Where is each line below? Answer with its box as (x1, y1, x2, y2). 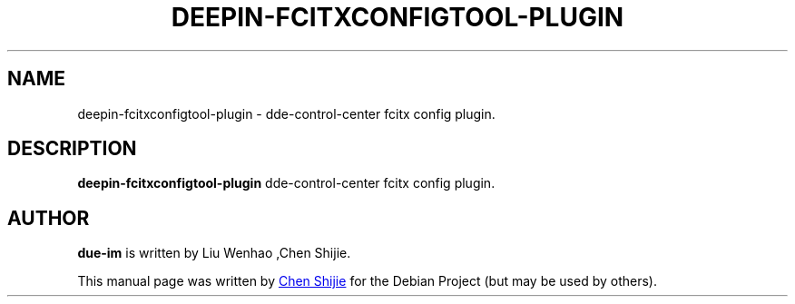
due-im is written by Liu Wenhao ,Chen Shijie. (77, 245, 351, 261)
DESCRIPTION (7, 137, 137, 161)
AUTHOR (7, 206, 90, 230)
